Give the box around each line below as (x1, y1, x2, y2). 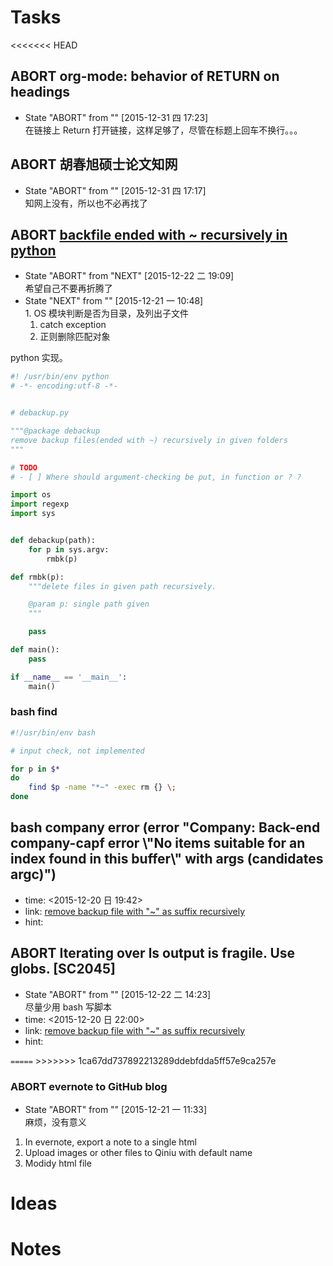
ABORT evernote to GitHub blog (10, 1079, 168, 1093)
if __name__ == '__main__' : (10, 672, 128, 682)
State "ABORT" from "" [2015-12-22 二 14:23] (24, 988, 212, 1000)
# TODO (10, 462, 38, 473)
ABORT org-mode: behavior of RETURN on (10, 68, 280, 85)
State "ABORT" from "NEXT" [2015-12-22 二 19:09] (24, 270, 235, 282)
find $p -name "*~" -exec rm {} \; (28, 782, 177, 793)
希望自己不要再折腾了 (24, 282, 113, 295)
